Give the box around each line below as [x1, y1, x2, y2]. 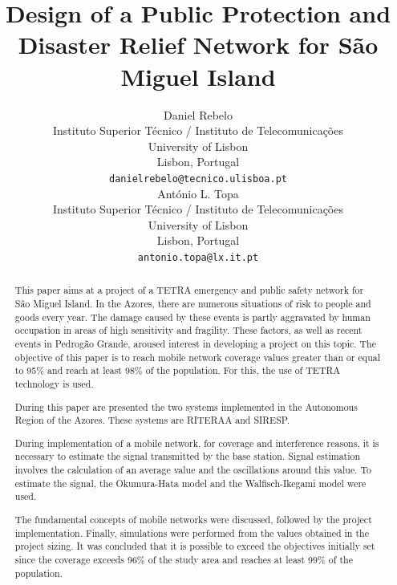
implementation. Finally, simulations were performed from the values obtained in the [14, 526, 369, 539]
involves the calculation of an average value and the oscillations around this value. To [14, 463, 372, 477]
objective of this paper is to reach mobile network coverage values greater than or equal [14, 350, 381, 364]
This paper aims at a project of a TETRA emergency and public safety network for [14, 283, 364, 297]
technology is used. [14, 376, 94, 390]
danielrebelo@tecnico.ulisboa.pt [109, 173, 287, 185]
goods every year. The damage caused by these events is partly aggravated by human [14, 310, 371, 323]
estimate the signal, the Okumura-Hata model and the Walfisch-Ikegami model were [14, 476, 367, 490]
